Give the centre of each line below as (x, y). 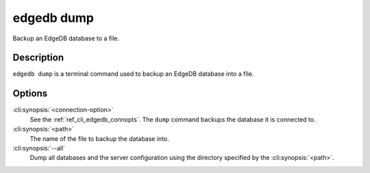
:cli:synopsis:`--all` (39, 148)
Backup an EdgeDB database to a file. (66, 38)
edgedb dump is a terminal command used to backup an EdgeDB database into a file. (133, 74)
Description (38, 58)
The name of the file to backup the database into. (99, 138)
